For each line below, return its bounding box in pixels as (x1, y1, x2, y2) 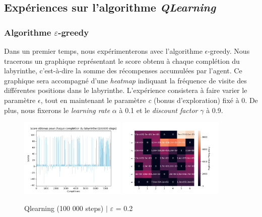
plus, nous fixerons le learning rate (4, 104, 110, 115)
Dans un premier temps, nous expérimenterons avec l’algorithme (4, 46, 203, 56)
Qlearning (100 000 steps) (24, 202, 104, 213)
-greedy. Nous (208, 46, 250, 56)
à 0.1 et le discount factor (119, 104, 198, 115)
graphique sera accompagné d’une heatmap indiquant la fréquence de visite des (4, 75, 247, 85)
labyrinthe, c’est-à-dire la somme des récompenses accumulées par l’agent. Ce (4, 65, 242, 76)
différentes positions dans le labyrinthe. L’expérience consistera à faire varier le (4, 85, 247, 95)
